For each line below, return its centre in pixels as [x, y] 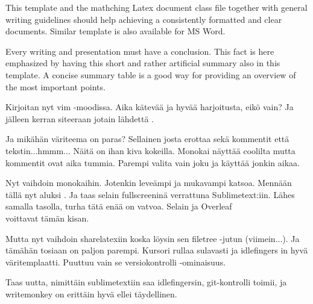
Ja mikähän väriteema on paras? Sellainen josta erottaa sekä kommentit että [147, 139]
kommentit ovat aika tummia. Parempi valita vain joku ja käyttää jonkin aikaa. [153, 162]
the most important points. [55, 86]
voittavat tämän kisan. [47, 218]
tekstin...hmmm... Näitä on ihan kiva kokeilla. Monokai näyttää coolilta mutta [150, 150]
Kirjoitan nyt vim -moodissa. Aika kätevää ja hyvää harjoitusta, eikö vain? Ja [150, 107]
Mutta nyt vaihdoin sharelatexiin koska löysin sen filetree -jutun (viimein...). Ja [153, 238]
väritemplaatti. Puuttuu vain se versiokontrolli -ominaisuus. [116, 262]
